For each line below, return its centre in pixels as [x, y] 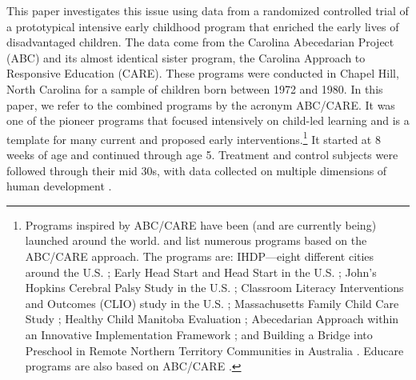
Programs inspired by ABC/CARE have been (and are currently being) [201, 224]
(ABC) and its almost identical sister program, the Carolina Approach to [186, 57]
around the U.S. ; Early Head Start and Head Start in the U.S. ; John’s [201, 272]
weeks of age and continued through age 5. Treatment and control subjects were [202, 154]
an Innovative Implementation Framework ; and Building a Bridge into [199, 334]
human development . [59, 186]
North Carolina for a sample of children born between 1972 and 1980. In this [195, 88]
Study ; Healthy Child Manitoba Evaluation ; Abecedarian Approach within [212, 319]
